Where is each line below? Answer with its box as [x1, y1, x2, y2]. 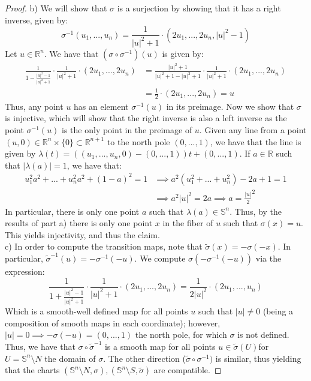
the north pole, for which [135, 328, 227, 341]
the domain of [44, 352, 96, 364]
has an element [74, 100, 129, 112]
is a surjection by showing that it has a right [117, 2, 281, 14]
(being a [262, 305, 294, 317]
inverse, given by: [5, 13, 68, 26]
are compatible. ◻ [153, 364, 222, 376]
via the [255, 251, 282, 264]
